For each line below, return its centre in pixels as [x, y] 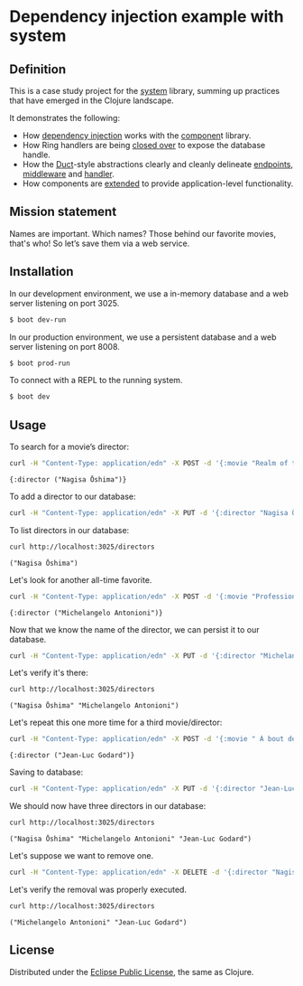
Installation [41, 272]
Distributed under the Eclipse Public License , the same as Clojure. [132, 972]
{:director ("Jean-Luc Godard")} [72, 756]
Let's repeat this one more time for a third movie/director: [116, 723]
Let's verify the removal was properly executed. [98, 889]
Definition [37, 69]
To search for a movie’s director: [69, 447]
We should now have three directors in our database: [108, 806]
